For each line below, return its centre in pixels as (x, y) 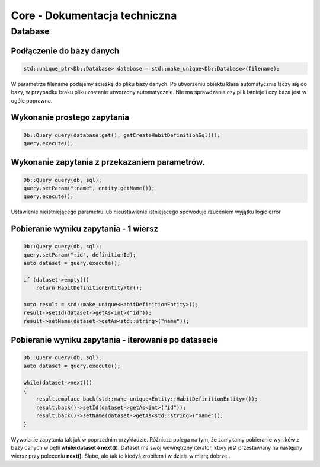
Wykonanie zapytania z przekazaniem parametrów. (108, 162)
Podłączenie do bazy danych (65, 51)
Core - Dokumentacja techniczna (94, 15)
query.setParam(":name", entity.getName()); (89, 188)
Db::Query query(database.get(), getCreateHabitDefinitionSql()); (122, 135)
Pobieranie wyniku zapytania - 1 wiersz (85, 229)
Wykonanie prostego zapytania (70, 118)
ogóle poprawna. (32, 100)
